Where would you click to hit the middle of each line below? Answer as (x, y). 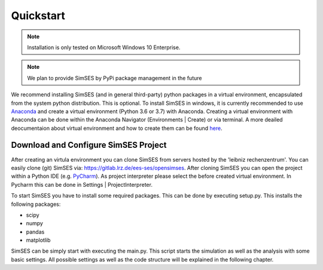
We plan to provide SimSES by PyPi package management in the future (115, 78)
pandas (35, 232)
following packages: (36, 204)
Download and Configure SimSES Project (89, 145)
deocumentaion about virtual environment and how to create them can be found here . (117, 128)
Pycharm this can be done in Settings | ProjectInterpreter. (82, 184)
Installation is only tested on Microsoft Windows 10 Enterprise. (104, 47)
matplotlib (38, 240)
